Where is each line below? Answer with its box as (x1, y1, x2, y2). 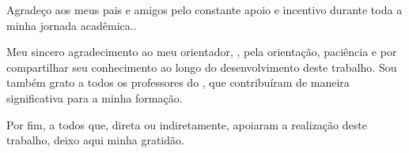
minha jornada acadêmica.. (6, 17, 137, 33)
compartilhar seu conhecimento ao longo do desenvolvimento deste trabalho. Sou (6, 58, 397, 75)
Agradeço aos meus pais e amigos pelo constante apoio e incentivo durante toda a (6, 2, 403, 17)
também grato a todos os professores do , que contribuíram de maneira (6, 74, 350, 91)
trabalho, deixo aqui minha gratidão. (6, 132, 184, 148)
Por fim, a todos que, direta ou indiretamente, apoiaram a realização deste (6, 116, 367, 132)
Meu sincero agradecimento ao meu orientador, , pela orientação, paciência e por (6, 43, 397, 60)
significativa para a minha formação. (6, 89, 183, 106)
